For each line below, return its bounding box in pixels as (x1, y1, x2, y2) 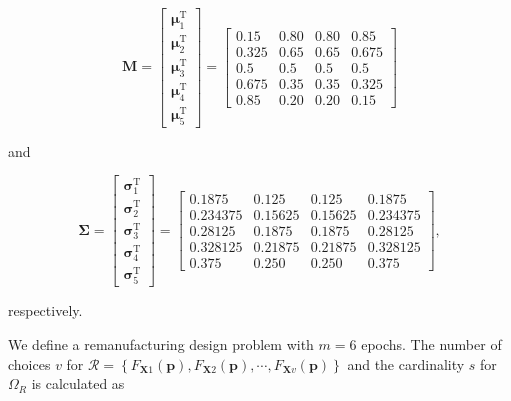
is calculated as (31, 373, 125, 394)
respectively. (8, 300, 83, 321)
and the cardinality (347, 353, 465, 374)
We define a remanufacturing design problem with (8, 334, 314, 355)
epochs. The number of (361, 334, 502, 355)
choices (8, 353, 51, 374)
